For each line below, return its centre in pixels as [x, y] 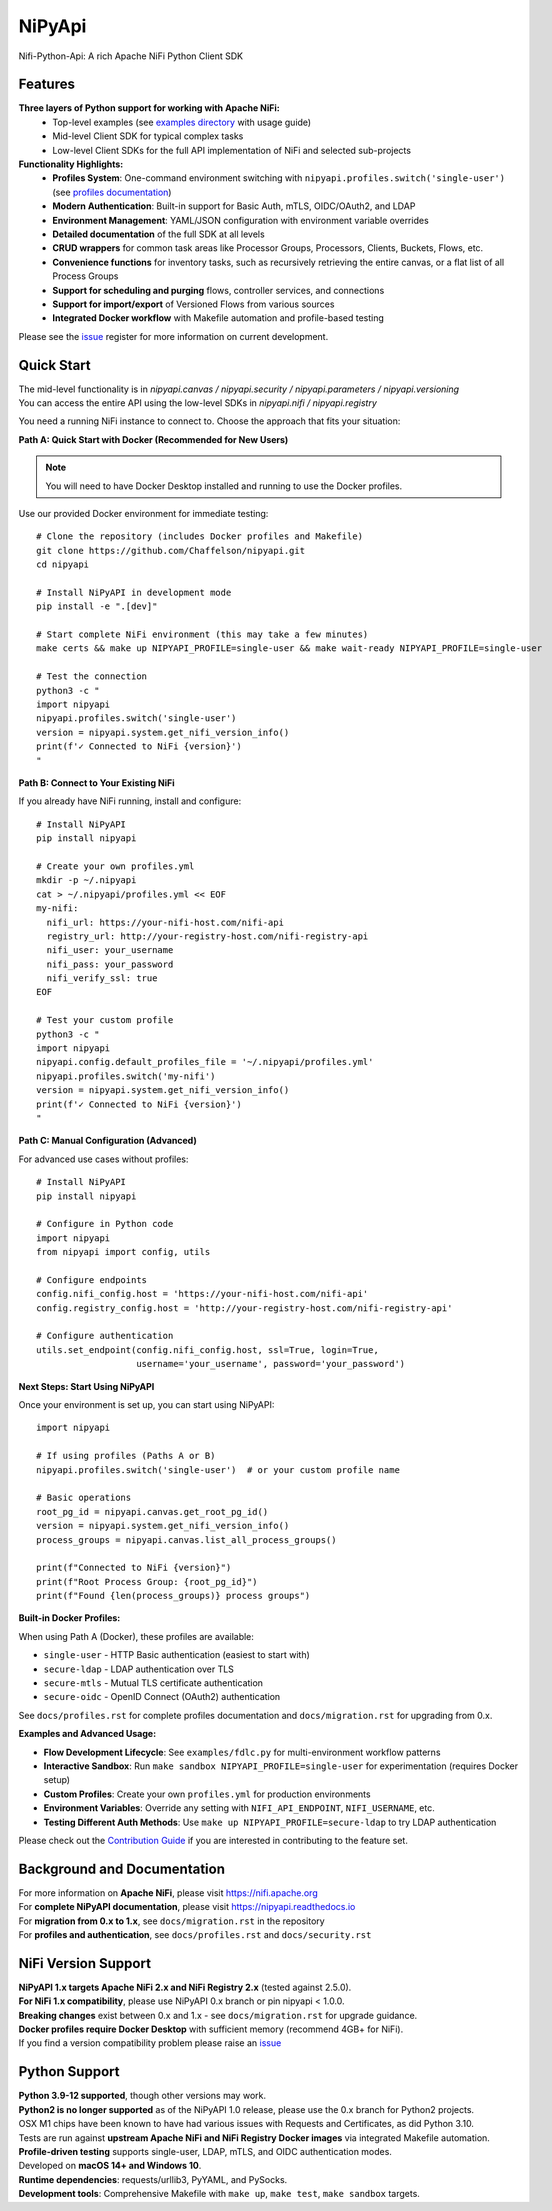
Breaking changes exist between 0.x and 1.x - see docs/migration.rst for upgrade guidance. [218, 2015]
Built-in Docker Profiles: [69, 1618]
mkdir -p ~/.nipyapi [86, 880]
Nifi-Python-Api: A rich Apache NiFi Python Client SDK [131, 56]
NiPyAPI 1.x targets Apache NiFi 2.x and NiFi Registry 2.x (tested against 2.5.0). [185, 1987]
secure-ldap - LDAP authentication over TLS [139, 1669]
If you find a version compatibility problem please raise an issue [150, 2043]
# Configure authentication [105, 1336]
